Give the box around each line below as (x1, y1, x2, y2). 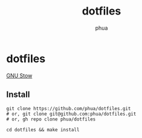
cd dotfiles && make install (6, 126, 80, 133)
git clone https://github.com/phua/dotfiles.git (6, 105, 131, 111)
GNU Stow (6, 71, 33, 79)
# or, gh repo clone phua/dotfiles (6, 116, 96, 122)
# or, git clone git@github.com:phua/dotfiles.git (6, 111, 137, 117)
